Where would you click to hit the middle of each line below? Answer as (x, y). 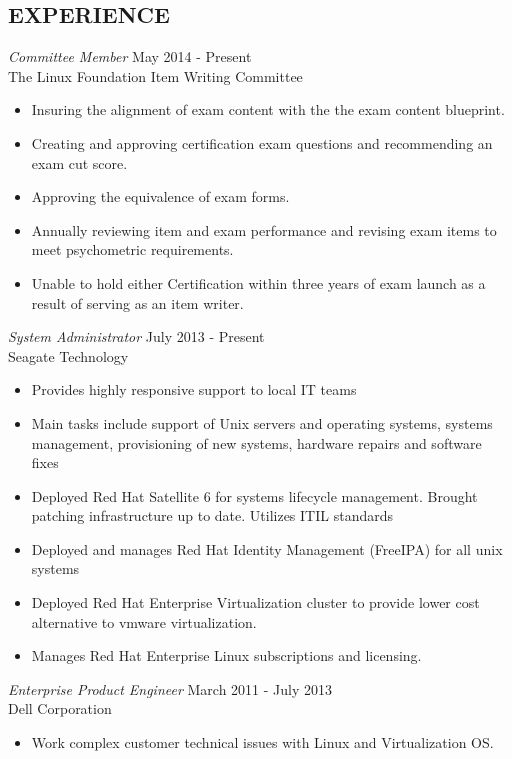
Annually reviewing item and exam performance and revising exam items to (264, 229)
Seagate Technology (68, 355)
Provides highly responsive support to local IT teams (194, 389)
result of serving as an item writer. (137, 302)
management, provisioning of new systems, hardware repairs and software (256, 442)
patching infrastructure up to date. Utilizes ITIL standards (212, 515)
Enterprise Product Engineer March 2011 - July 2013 (170, 688)
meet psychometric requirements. (132, 249)
